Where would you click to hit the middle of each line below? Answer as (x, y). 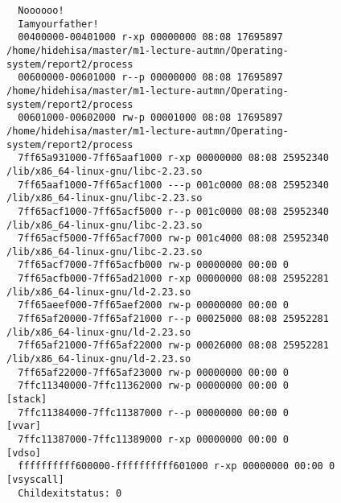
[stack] (27, 400)
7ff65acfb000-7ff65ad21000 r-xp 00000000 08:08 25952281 (173, 279)
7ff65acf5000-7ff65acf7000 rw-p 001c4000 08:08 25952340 (173, 239)
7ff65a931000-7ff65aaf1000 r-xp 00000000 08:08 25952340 (173, 158)
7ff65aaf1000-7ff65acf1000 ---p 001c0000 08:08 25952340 (173, 185)
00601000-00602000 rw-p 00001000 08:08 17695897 (150, 118)
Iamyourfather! (58, 24)
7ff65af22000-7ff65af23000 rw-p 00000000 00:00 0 (153, 372)
